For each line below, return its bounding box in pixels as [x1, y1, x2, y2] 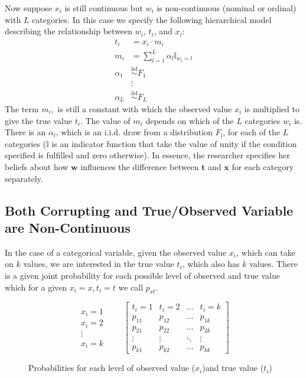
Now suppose [5, 2, 52, 14]
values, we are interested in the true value [23, 258, 174, 270]
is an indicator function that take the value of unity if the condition [51, 137, 297, 149]
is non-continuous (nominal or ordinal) [157, 2, 297, 14]
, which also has [182, 258, 240, 270]
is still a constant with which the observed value [57, 103, 232, 115]
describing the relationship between [5, 25, 133, 37]
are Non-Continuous [5, 218, 131, 236]
